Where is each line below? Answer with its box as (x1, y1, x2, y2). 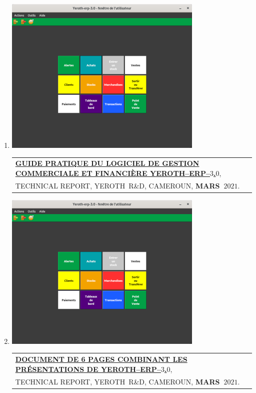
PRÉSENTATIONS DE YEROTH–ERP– (15, 363, 161, 374)
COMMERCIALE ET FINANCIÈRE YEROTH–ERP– (15, 167, 210, 178)
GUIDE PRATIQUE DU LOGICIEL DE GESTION (15, 158, 199, 168)
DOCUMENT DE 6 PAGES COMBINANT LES (15, 354, 187, 364)
